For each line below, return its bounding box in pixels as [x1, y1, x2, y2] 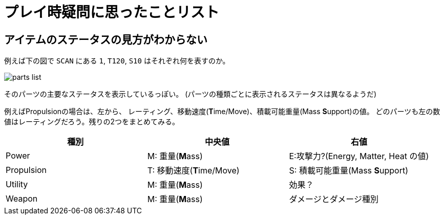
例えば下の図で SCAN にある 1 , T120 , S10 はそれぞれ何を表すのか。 [4, 56, 230, 65]
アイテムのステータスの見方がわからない [4, 33, 207, 46]
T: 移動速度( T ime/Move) [147, 165, 240, 176]
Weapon [6, 193, 38, 204]
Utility [6, 179, 28, 190]
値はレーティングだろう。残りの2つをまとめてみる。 [4, 117, 180, 126]
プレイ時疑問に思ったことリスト [4, 4, 220, 21]
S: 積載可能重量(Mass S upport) [289, 165, 409, 176]
